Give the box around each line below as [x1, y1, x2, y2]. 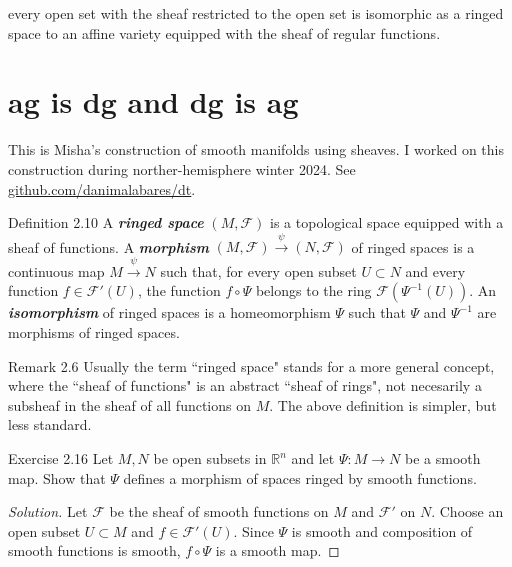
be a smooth [404, 448, 481, 469]
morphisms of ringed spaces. [8, 322, 180, 343]
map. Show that [8, 467, 106, 488]
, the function [137, 280, 221, 301]
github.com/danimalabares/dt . [8, 178, 196, 199]
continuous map [8, 260, 105, 281]
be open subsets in [153, 448, 267, 469]
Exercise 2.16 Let [8, 448, 114, 469]
